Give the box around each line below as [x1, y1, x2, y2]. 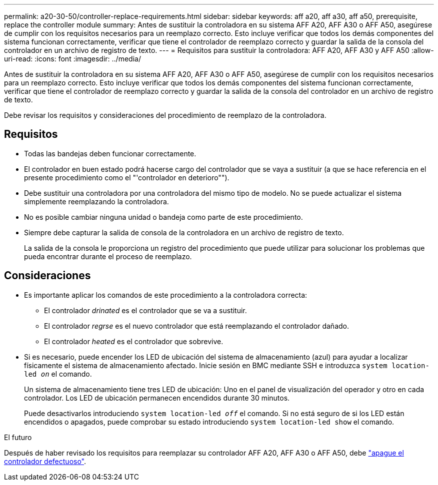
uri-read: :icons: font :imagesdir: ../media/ [4, 54, 141, 63]
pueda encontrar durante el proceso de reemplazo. [24, 252, 192, 261]
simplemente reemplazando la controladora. [24, 197, 169, 206]
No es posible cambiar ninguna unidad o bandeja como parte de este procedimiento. [24, 212, 303, 221]
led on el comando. [24, 369, 92, 378]
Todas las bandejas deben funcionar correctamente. [24, 149, 196, 158]
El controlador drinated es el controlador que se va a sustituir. [44, 306, 247, 315]
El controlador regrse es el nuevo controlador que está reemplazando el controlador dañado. [44, 321, 349, 330]
